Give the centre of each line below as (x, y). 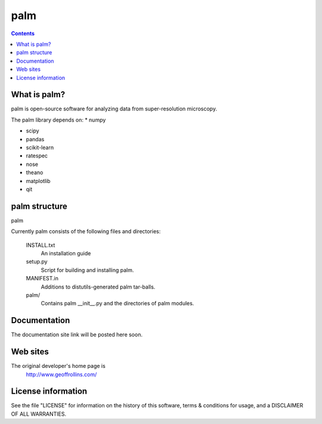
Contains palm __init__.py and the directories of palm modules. (117, 304)
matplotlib (38, 181)
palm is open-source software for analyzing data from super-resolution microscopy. (114, 109)
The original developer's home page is (58, 366)
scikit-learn (40, 147)
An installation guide (66, 253)
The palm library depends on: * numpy (58, 120)
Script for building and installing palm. (87, 270)
